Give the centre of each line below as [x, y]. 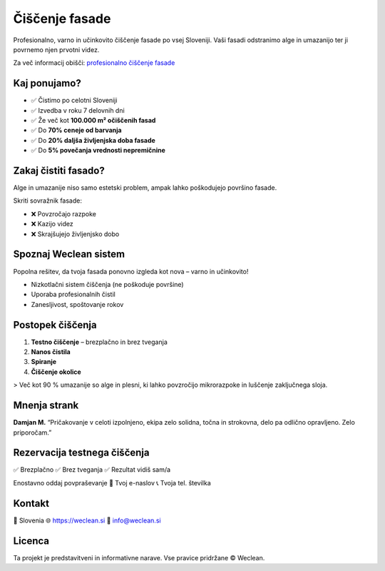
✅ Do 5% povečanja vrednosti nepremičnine [98, 151]
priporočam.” [32, 433]
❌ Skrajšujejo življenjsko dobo [75, 234]
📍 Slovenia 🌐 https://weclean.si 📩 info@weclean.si [87, 520]
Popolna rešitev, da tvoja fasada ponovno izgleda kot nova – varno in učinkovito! [131, 271]
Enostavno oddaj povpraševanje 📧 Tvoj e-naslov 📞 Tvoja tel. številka [112, 482]
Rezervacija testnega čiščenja [81, 453]
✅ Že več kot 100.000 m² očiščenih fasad [93, 121]
